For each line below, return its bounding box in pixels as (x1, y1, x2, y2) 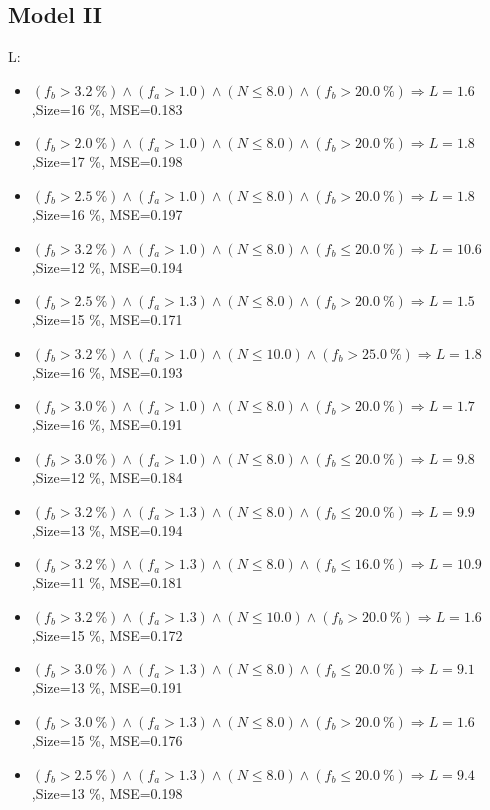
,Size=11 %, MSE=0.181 (31, 572, 183, 593)
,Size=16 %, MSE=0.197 (31, 203, 183, 224)
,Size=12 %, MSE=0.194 (31, 256, 183, 277)
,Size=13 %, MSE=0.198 (31, 782, 183, 803)
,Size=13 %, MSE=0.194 (31, 519, 183, 540)
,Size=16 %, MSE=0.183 (31, 98, 183, 119)
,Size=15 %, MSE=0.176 (31, 729, 183, 750)
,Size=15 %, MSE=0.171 (31, 309, 183, 330)
